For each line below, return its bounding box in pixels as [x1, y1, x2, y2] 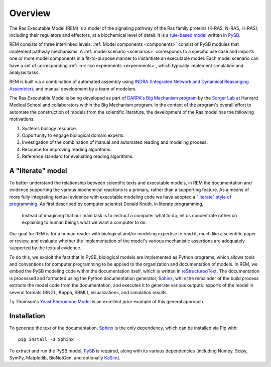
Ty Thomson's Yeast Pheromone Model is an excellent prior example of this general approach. [9, 298, 204, 304]
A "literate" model [9, 166, 67, 175]
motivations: [9, 116, 35, 122]
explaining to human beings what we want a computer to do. [22, 219, 147, 226]
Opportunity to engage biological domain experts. [22, 132, 125, 138]
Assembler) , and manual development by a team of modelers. [9, 85, 137, 91]
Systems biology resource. [22, 125, 77, 131]
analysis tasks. [9, 69, 40, 75]
